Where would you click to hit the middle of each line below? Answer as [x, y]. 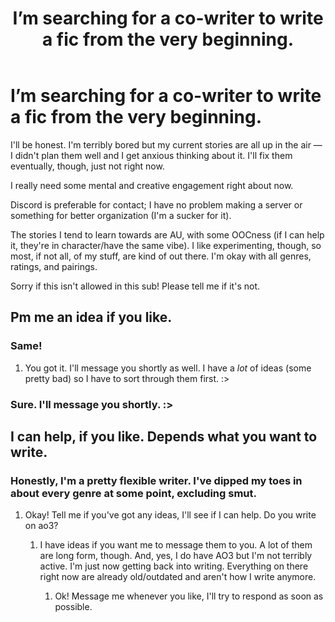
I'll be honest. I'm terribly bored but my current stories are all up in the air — [166, 144]
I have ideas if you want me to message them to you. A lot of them [176, 545]
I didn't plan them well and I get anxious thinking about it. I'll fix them [151, 155]
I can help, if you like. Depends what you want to [164, 436]
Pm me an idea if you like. [91, 317]
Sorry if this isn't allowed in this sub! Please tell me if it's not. [135, 286]
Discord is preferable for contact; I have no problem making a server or [156, 204]
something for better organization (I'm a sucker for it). [121, 215]
